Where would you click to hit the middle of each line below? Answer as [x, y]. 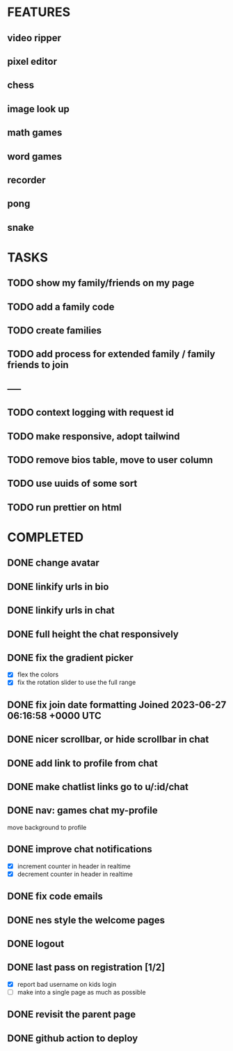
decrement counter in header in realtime [75, 874]
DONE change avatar [53, 563]
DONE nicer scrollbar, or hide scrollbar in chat [108, 740]
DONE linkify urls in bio [58, 587]
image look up [38, 109]
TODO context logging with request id [91, 413]
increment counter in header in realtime [74, 866]
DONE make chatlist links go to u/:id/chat [98, 787]
